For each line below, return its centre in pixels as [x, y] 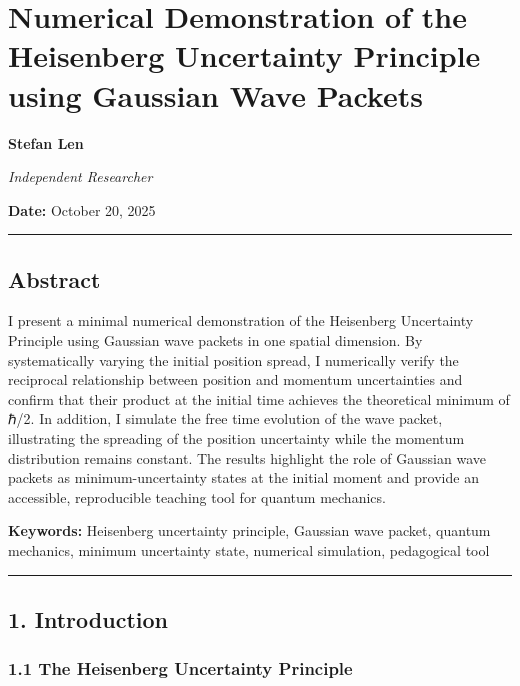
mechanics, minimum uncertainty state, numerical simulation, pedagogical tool [249, 550]
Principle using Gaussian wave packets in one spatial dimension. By [215, 340]
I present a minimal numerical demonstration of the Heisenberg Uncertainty [241, 320]
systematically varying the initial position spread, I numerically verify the [233, 359]
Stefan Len [46, 142]
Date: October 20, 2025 [82, 209]
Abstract [54, 278]
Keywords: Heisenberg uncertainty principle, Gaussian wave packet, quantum [249, 530]
